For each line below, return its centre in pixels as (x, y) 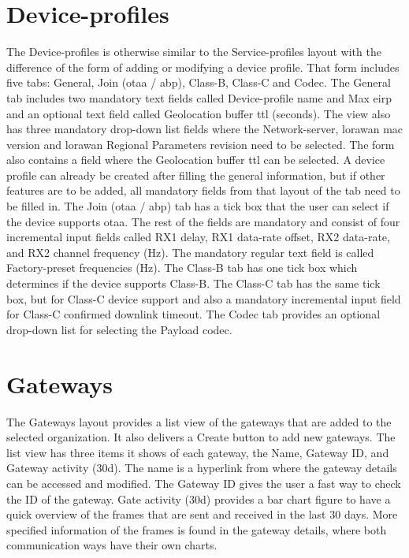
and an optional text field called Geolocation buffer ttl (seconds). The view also (199, 113)
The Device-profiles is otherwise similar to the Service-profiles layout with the (194, 52)
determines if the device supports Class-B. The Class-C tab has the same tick (193, 283)
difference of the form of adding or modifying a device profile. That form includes (203, 67)
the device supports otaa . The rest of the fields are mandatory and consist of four (203, 221)
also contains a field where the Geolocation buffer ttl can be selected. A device (196, 160)
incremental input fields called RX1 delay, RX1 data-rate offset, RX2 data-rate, (198, 237)
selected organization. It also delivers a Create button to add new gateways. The (201, 437)
